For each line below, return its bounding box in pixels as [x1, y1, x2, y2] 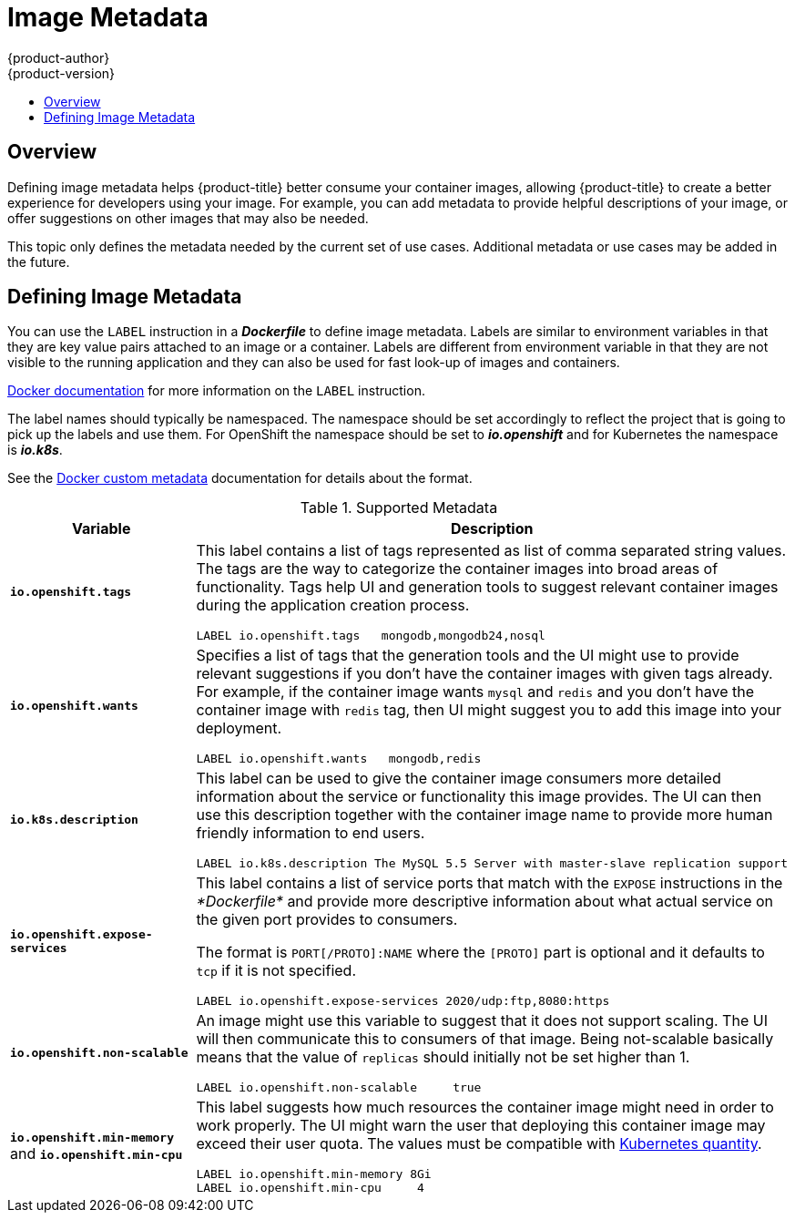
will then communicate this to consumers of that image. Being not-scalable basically [196, 1030, 774, 1049]
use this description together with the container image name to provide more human [196, 805, 773, 825]
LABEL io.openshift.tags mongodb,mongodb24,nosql [196, 629, 545, 643]
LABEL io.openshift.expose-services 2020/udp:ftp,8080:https [196, 994, 610, 1009]
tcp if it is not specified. [196, 961, 356, 980]
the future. [7, 253, 70, 270]
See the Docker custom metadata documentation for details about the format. [7, 470, 473, 487]
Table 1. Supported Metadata [300, 498, 498, 518]
